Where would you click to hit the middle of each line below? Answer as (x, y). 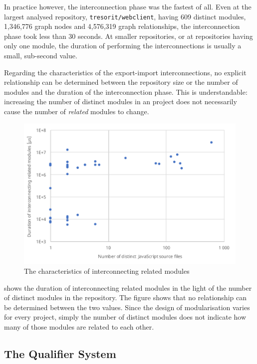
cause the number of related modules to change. (77, 111)
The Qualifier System (60, 353)
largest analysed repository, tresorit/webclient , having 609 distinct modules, (125, 16)
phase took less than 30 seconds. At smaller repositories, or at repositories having (128, 36)
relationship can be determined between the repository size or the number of (121, 82)
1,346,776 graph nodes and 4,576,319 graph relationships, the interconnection (122, 26)
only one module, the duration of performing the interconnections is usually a (123, 46)
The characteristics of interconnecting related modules (107, 271)
